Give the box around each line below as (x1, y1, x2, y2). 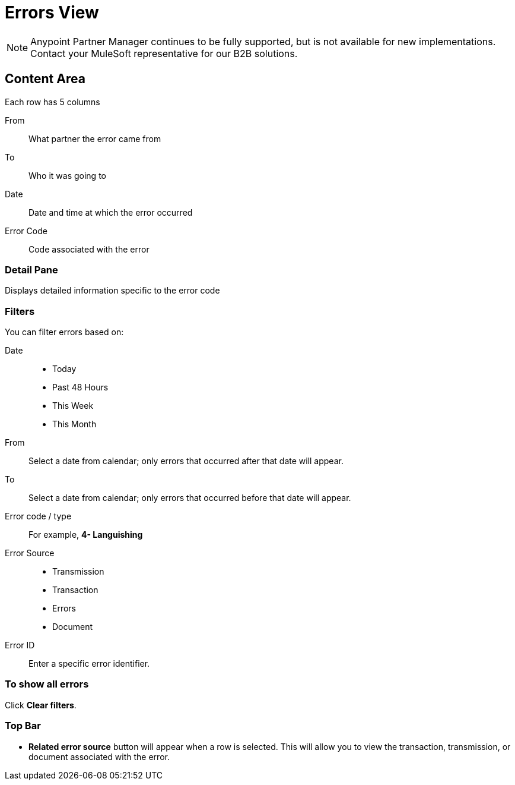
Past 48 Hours (52, 382, 109, 393)
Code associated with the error (28, 244, 150, 254)
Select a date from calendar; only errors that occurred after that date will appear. (28, 456, 344, 466)
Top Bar (5, 720, 41, 732)
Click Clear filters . (5, 699, 77, 710)
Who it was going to (28, 170, 106, 181)
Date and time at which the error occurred (28, 207, 193, 217)
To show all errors (5, 678, 89, 691)
